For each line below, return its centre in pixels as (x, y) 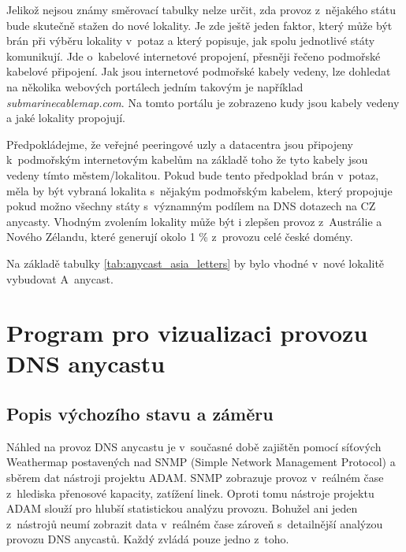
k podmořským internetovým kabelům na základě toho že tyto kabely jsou (187, 159)
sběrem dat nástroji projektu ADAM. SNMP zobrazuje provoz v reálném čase (195, 478)
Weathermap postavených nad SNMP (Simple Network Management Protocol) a (201, 462)
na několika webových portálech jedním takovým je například (155, 86)
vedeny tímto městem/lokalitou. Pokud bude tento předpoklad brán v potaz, (193, 174)
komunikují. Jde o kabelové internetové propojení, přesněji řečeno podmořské (194, 56)
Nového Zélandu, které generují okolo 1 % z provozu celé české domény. (180, 237)
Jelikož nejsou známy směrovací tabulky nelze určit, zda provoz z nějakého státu (201, 9)
